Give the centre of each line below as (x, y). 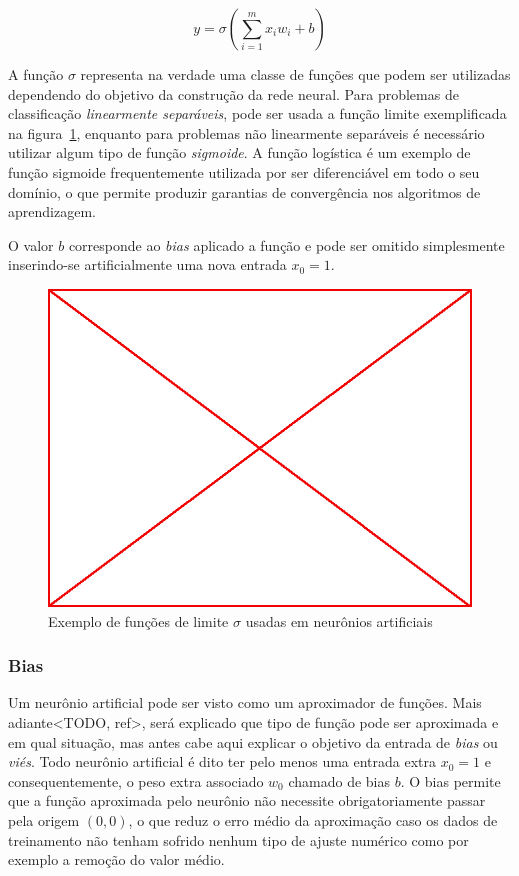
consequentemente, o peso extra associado (136, 780)
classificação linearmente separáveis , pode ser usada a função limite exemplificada (257, 113)
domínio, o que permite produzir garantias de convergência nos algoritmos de (244, 191)
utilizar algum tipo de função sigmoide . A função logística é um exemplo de (239, 152)
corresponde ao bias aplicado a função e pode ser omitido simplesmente (286, 244)
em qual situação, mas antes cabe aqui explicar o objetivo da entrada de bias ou (253, 741)
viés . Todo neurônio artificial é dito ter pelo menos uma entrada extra (222, 761)
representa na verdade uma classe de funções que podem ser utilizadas (295, 74)
